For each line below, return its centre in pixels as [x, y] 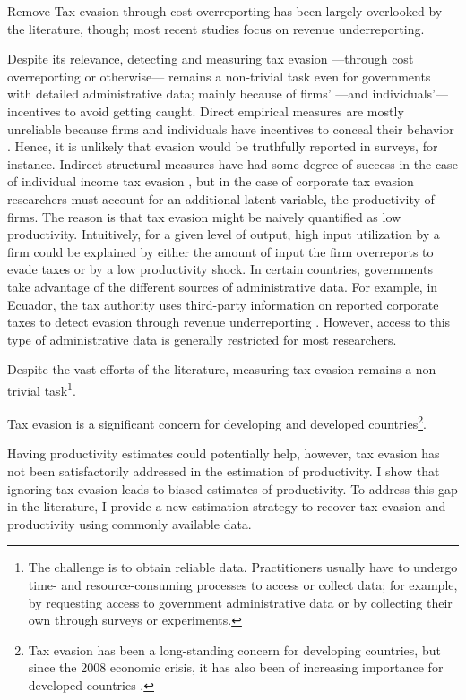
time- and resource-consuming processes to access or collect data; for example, [243, 584]
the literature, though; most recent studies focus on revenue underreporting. [216, 28]
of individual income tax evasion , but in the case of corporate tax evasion [211, 181]
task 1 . [60, 388]
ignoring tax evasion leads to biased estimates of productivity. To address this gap [233, 488]
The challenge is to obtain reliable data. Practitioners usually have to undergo [243, 567]
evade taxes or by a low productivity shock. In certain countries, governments [220, 269]
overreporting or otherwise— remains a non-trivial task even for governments [219, 76]
